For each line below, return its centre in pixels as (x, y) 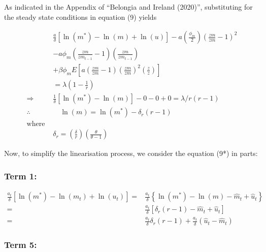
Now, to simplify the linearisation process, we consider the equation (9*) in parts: (131, 153)
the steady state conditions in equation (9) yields (80, 17)
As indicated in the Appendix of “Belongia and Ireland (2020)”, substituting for (128, 7)
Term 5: (21, 245)
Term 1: (21, 176)
